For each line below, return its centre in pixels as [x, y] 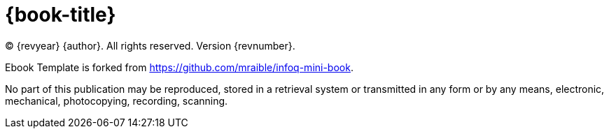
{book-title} [61, 15]
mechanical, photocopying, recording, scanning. [117, 100]
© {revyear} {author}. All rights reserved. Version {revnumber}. [150, 45]
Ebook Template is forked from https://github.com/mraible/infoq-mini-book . [179, 67]
